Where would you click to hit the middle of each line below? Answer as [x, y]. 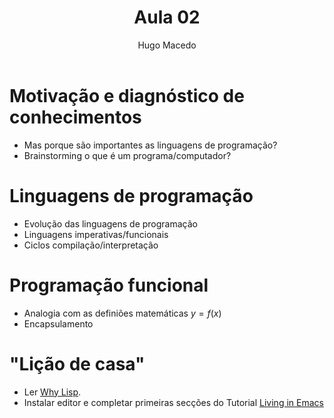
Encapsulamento [58, 323]
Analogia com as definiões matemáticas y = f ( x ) [122, 313]
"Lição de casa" [77, 363]
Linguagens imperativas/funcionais [96, 234]
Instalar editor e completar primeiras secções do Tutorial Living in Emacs [173, 402]
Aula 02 [167, 17]
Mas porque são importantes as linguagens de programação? [150, 145]
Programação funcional [109, 285]
